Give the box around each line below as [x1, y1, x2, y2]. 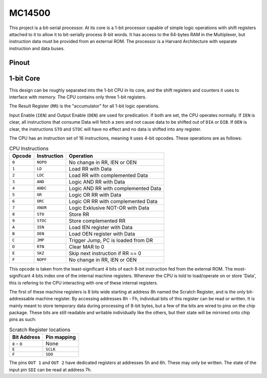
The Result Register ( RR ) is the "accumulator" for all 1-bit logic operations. [9, 103, 160, 109]
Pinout [9, 58, 30, 67]
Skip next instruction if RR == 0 [69, 250, 141, 257]
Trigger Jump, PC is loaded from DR [69, 236, 153, 243]
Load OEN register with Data [69, 230, 135, 237]
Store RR [69, 211, 89, 218]
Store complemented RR [69, 217, 126, 224]
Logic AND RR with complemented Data [69, 185, 162, 191]
